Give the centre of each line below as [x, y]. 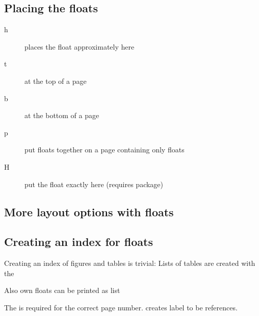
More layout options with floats [89, 211]
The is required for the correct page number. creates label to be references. [121, 307]
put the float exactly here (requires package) [94, 184]
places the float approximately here [80, 46]
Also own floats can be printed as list [62, 290]
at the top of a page [56, 81]
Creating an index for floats [79, 242]
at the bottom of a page [62, 115]
